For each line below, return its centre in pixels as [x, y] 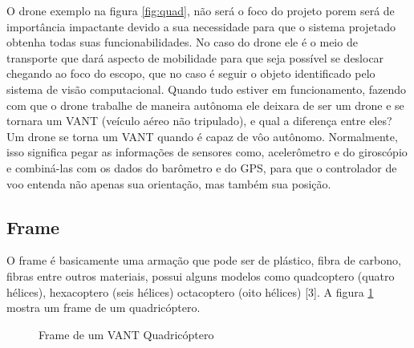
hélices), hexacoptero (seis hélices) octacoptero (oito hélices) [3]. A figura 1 [190, 291]
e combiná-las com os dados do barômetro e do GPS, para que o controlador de [202, 167]
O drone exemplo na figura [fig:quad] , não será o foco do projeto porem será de [201, 10]
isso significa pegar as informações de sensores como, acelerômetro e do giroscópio [207, 152]
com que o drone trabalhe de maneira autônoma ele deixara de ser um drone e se [205, 105]
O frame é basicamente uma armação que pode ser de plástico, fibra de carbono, [204, 260]
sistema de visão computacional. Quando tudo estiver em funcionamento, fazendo [207, 89]
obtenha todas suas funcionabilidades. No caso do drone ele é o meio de [182, 42]
